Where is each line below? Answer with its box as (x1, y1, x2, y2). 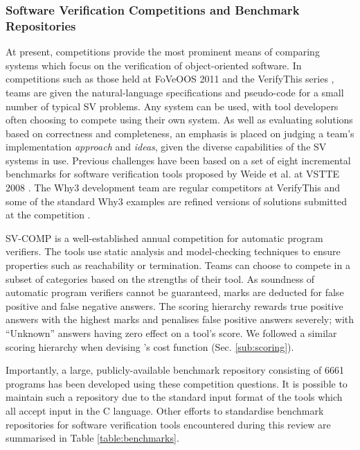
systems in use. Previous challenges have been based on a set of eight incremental (6, 153, 351, 167)
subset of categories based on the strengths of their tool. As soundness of (6, 271, 315, 286)
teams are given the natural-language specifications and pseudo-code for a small (6, 85, 344, 99)
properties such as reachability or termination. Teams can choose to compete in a (6, 258, 350, 272)
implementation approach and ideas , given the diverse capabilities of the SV (6, 139, 327, 154)
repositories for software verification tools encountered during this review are (6, 417, 331, 431)
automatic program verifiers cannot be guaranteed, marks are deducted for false (6, 285, 344, 300)
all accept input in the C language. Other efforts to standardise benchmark (6, 403, 324, 417)
